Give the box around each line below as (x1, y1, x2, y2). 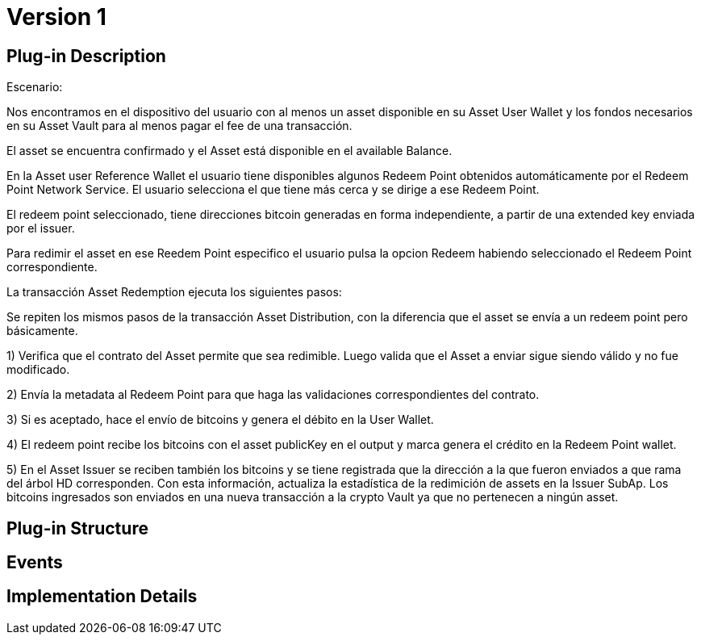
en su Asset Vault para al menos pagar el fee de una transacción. (6, 119, 353, 133)
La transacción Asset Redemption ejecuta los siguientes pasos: (6, 285, 342, 300)
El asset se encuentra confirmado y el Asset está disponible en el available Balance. (6, 144, 453, 158)
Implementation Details (6, 586, 198, 607)
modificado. (6, 362, 70, 377)
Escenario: (6, 80, 63, 94)
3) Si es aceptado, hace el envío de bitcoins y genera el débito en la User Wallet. (6, 413, 434, 427)
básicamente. (6, 324, 78, 338)
